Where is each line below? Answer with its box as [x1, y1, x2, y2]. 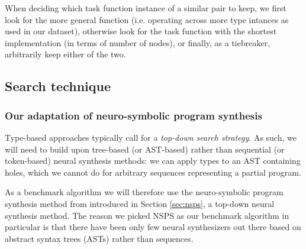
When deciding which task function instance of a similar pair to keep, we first [5, 2, 286, 14]
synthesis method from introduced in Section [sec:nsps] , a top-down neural [5, 197, 275, 209]
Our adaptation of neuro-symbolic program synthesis [5, 108, 262, 122]
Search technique [5, 77, 111, 95]
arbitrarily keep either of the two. [5, 48, 126, 60]
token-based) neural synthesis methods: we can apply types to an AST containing [5, 154, 301, 167]
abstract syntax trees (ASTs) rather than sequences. [5, 232, 194, 244]
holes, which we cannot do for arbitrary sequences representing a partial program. [5, 166, 301, 178]
